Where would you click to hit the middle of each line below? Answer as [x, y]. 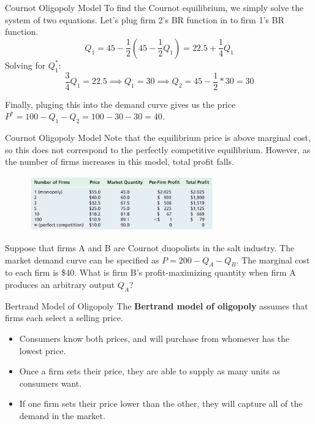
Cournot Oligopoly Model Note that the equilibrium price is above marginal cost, [158, 138]
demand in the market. [62, 415]
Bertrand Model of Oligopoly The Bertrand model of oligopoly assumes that [157, 305]
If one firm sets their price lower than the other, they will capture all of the [161, 403]
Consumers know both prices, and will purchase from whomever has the [154, 338]
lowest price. [43, 350]
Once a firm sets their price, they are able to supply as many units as [150, 371]
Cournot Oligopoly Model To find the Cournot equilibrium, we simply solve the [154, 7]
